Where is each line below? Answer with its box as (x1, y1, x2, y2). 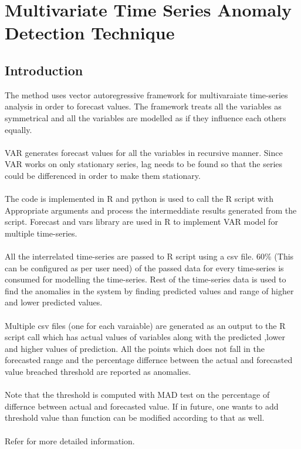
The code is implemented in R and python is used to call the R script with (5, 192, 274, 205)
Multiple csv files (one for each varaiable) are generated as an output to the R (5, 319, 286, 331)
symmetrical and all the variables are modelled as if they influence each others (5, 111, 286, 124)
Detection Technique (5, 21, 175, 45)
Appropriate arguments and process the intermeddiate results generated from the (5, 204, 297, 216)
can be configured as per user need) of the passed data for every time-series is (5, 261, 284, 274)
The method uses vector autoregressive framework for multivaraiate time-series (5, 88, 288, 101)
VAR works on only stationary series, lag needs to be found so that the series (5, 158, 283, 170)
